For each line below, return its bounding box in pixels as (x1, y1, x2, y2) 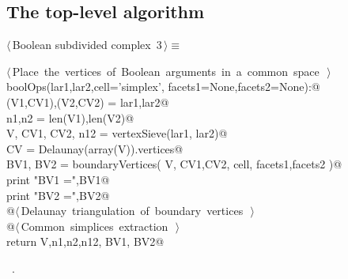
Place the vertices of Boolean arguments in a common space (12, 62, 320, 79)
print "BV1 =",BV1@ (6, 171, 110, 187)
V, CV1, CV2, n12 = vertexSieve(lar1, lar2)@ (6, 125, 228, 141)
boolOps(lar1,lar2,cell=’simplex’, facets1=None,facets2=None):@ (6, 78, 320, 95)
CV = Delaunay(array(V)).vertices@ (6, 140, 183, 156)
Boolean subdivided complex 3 (12, 36, 162, 53)
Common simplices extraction (21, 217, 168, 234)
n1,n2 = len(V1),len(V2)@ (6, 109, 134, 126)
